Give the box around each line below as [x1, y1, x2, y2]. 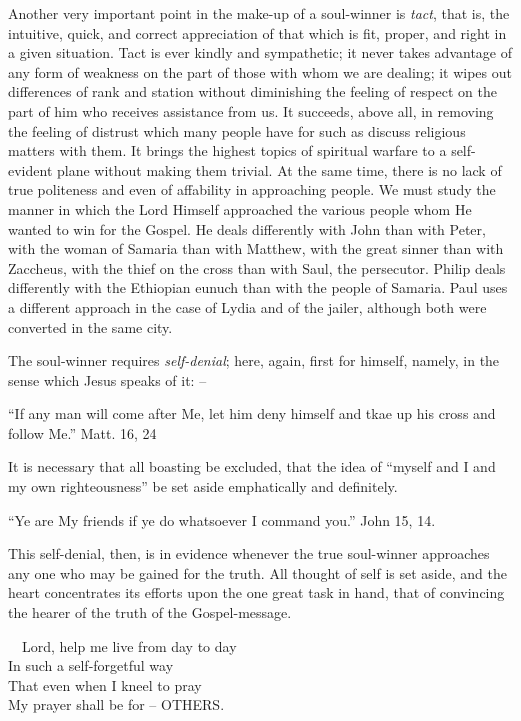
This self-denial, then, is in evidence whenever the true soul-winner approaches [8, 543, 490, 564]
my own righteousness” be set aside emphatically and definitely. [8, 476, 398, 497]
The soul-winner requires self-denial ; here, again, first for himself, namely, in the [8, 350, 500, 371]
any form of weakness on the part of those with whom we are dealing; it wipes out [8, 61, 512, 82]
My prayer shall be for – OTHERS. [8, 694, 225, 715]
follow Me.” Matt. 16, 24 [8, 422, 157, 443]
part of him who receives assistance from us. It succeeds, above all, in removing [8, 100, 494, 121]
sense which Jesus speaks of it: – [8, 369, 207, 390]
